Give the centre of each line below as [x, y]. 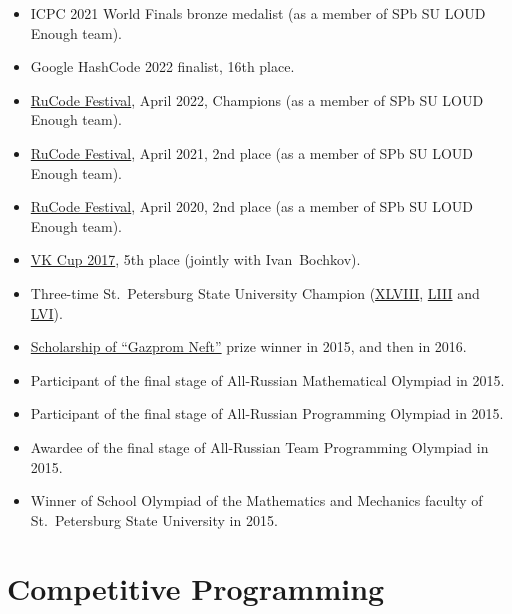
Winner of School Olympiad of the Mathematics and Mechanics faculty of [256, 500]
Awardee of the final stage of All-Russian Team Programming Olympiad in [259, 446]
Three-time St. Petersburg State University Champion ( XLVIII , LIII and [255, 292]
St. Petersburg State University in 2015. [154, 519]
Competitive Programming [196, 588]
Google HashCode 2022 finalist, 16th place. [162, 66]
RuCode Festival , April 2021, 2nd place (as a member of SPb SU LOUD [252, 152]
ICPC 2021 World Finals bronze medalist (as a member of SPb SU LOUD [258, 13]
